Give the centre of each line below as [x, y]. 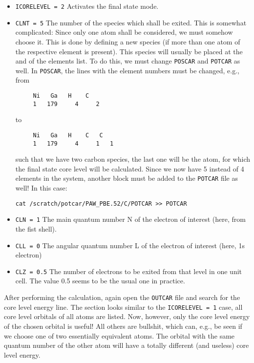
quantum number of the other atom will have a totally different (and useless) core [127, 345]
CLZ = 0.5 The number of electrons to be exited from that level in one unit [129, 271]
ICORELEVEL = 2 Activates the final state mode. [87, 6]
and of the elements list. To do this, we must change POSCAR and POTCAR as [128, 61]
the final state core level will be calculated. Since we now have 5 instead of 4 [130, 168]
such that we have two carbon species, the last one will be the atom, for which [133, 159]
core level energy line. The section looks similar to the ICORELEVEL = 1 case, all [123, 307]
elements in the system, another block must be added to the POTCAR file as [127, 178]
